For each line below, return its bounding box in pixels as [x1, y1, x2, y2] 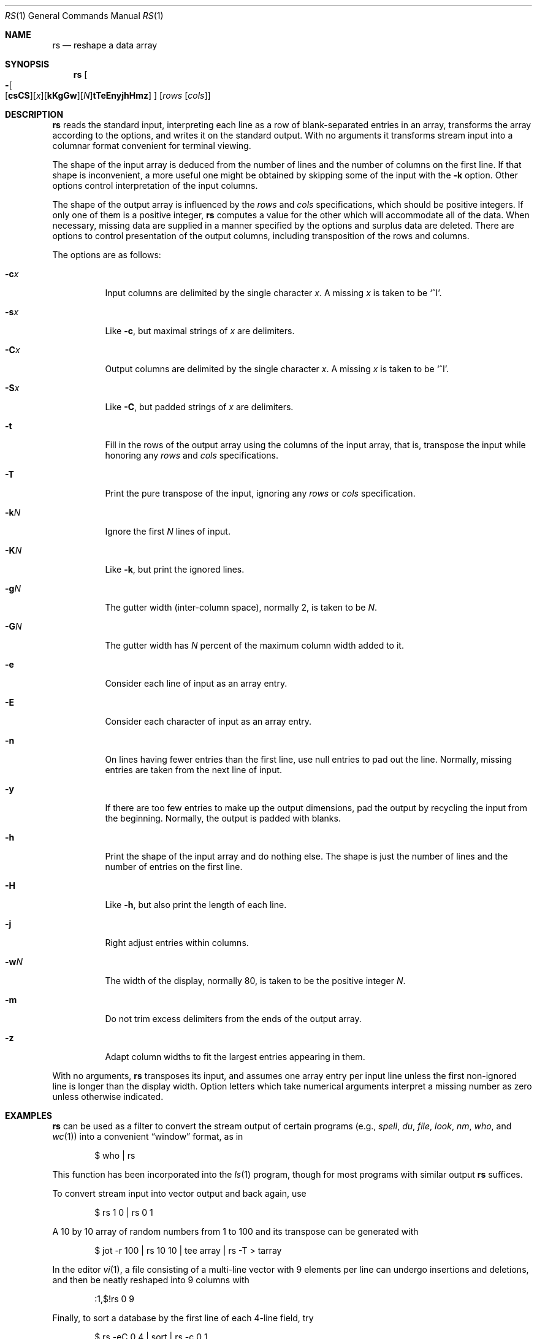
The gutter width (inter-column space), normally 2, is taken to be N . [105, 602, 378, 612]
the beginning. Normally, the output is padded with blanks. [105, 813, 341, 823]
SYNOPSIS [5, 59, 50, 69]
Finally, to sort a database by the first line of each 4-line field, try [52, 1313, 314, 1323]
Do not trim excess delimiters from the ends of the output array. [105, 1013, 362, 1024]
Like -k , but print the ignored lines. [105, 564, 245, 574]
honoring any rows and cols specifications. [105, 450, 278, 460]
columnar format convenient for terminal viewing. [52, 140, 251, 151]
